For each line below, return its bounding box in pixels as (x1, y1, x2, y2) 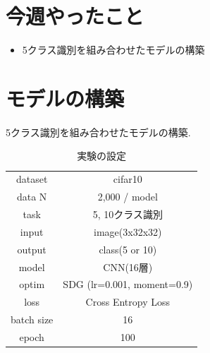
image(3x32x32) (94, 224, 162, 239)
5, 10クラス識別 (92, 206, 163, 221)
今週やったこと (6, 1, 144, 30)
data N (16, 189, 47, 204)
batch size (11, 312, 54, 327)
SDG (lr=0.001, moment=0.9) (63, 277, 193, 292)
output (17, 241, 47, 256)
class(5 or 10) (99, 241, 157, 256)
